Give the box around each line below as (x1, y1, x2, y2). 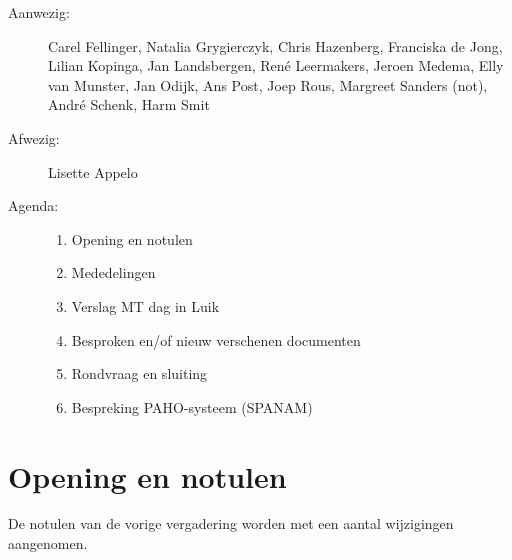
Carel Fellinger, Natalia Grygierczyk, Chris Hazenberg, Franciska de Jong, (48, 35, 503, 56)
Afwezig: (8, 127, 60, 148)
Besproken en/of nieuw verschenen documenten (71, 329, 361, 350)
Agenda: (8, 195, 59, 216)
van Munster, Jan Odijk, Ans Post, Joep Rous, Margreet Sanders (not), (48, 74, 488, 95)
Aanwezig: (8, 2, 70, 22)
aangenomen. (8, 533, 88, 554)
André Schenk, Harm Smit (48, 94, 210, 115)
